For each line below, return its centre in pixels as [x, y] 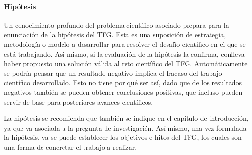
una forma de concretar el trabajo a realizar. [71, 146]
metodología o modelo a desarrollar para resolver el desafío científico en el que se [125, 44]
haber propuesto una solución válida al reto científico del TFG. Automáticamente [126, 63]
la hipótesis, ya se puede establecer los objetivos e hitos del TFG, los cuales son [123, 137]
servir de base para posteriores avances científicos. [79, 101]
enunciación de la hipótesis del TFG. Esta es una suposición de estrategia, [115, 34]
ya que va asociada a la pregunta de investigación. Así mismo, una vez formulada [125, 127]
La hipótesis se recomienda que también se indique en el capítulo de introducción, [126, 118]
